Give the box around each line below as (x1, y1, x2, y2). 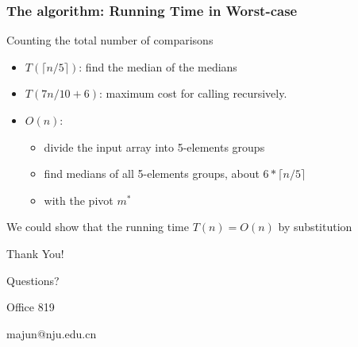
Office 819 (6, 299, 55, 315)
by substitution (278, 218, 352, 235)
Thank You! (6, 245, 64, 261)
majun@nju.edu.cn (6, 325, 97, 341)
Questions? (6, 272, 60, 288)
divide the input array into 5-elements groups (44, 138, 265, 155)
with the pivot (44, 191, 114, 208)
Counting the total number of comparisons (6, 32, 214, 48)
